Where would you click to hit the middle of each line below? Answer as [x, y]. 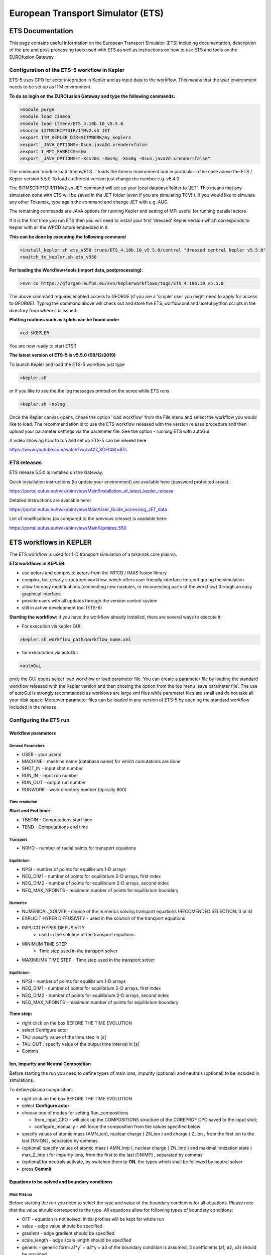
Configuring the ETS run [39, 720]
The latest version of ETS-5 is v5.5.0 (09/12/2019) [62, 355]
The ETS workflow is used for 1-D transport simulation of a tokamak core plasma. [93, 554]
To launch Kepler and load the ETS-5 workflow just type [67, 364]
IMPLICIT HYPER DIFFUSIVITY [53, 927]
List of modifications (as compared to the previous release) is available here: [88, 519]
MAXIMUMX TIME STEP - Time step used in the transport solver [88, 960]
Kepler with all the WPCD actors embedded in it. [59, 227]
